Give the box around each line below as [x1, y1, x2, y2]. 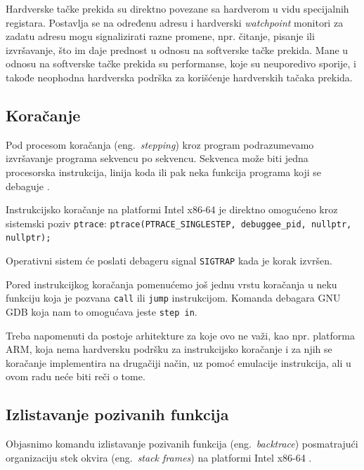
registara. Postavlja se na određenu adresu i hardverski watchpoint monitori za [6, 15, 344, 29]
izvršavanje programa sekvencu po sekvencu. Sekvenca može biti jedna [6, 151, 308, 166]
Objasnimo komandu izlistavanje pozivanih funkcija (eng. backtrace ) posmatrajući [6, 436, 358, 451]
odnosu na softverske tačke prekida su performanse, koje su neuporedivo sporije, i [6, 56, 356, 71]
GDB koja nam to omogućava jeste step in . [6, 304, 197, 318]
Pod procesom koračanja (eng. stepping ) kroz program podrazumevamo [6, 137, 314, 152]
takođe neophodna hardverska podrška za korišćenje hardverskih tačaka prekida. [6, 69, 353, 84]
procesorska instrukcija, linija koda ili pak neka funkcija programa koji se [6, 164, 321, 179]
